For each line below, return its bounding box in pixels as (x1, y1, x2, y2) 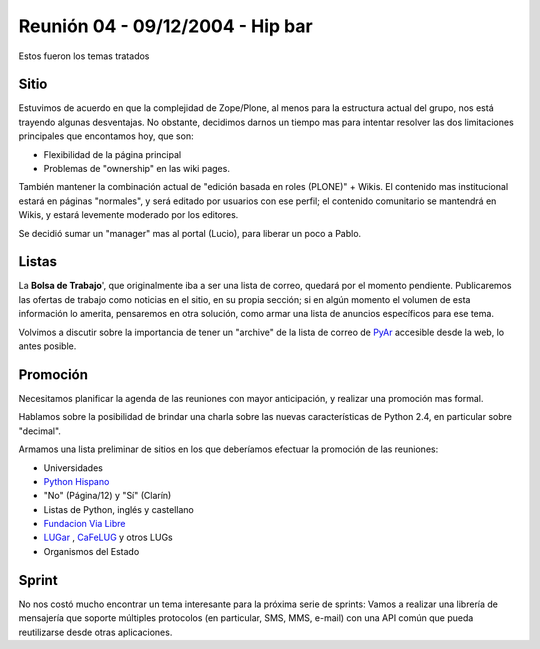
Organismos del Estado (43, 545, 140, 557)
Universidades (43, 461, 104, 474)
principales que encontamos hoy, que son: (18, 130, 194, 142)
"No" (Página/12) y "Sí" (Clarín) (43, 490, 172, 502)
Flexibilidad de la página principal (43, 148, 182, 160)
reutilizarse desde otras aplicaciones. (18, 626, 173, 638)
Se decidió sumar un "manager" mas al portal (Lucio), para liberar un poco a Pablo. (18, 227, 362, 239)
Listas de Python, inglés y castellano (43, 503, 194, 515)
